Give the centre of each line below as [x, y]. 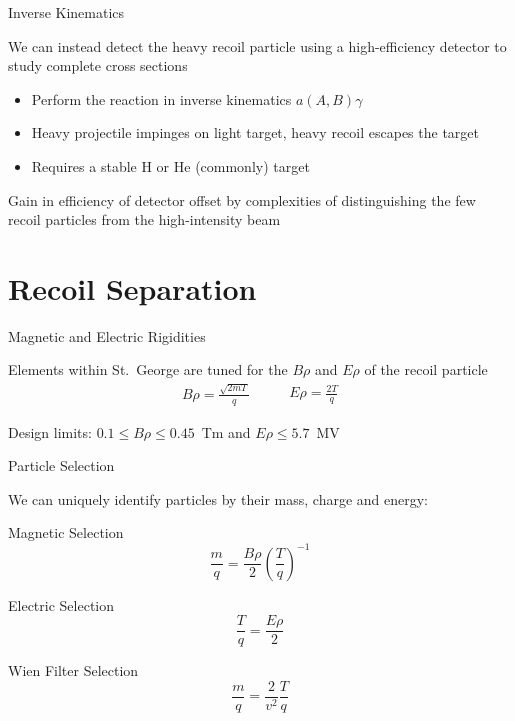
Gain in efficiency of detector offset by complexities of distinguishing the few [242, 199]
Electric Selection [61, 604]
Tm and [226, 431]
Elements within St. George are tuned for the [148, 369]
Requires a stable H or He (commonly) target [170, 165]
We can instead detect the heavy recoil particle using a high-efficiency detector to [257, 45]
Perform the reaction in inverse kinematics [161, 98]
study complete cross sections [98, 65]
